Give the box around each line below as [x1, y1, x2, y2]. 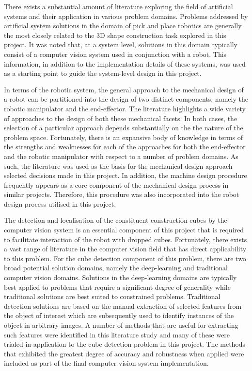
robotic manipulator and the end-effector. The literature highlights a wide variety [4, 103, 246, 113]
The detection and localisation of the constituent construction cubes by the [4, 215, 227, 225]
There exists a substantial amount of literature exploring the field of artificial [4, 1, 233, 11]
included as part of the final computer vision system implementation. [4, 358, 209, 368]
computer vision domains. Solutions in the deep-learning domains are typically [4, 272, 237, 283]
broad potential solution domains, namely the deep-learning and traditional [4, 263, 228, 273]
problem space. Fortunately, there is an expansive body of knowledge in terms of [4, 132, 243, 142]
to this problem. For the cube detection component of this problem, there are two [4, 253, 246, 263]
